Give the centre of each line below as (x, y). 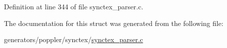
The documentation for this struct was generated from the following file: (114, 23)
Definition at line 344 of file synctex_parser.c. (74, 6)
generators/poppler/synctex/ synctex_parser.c (74, 39)
